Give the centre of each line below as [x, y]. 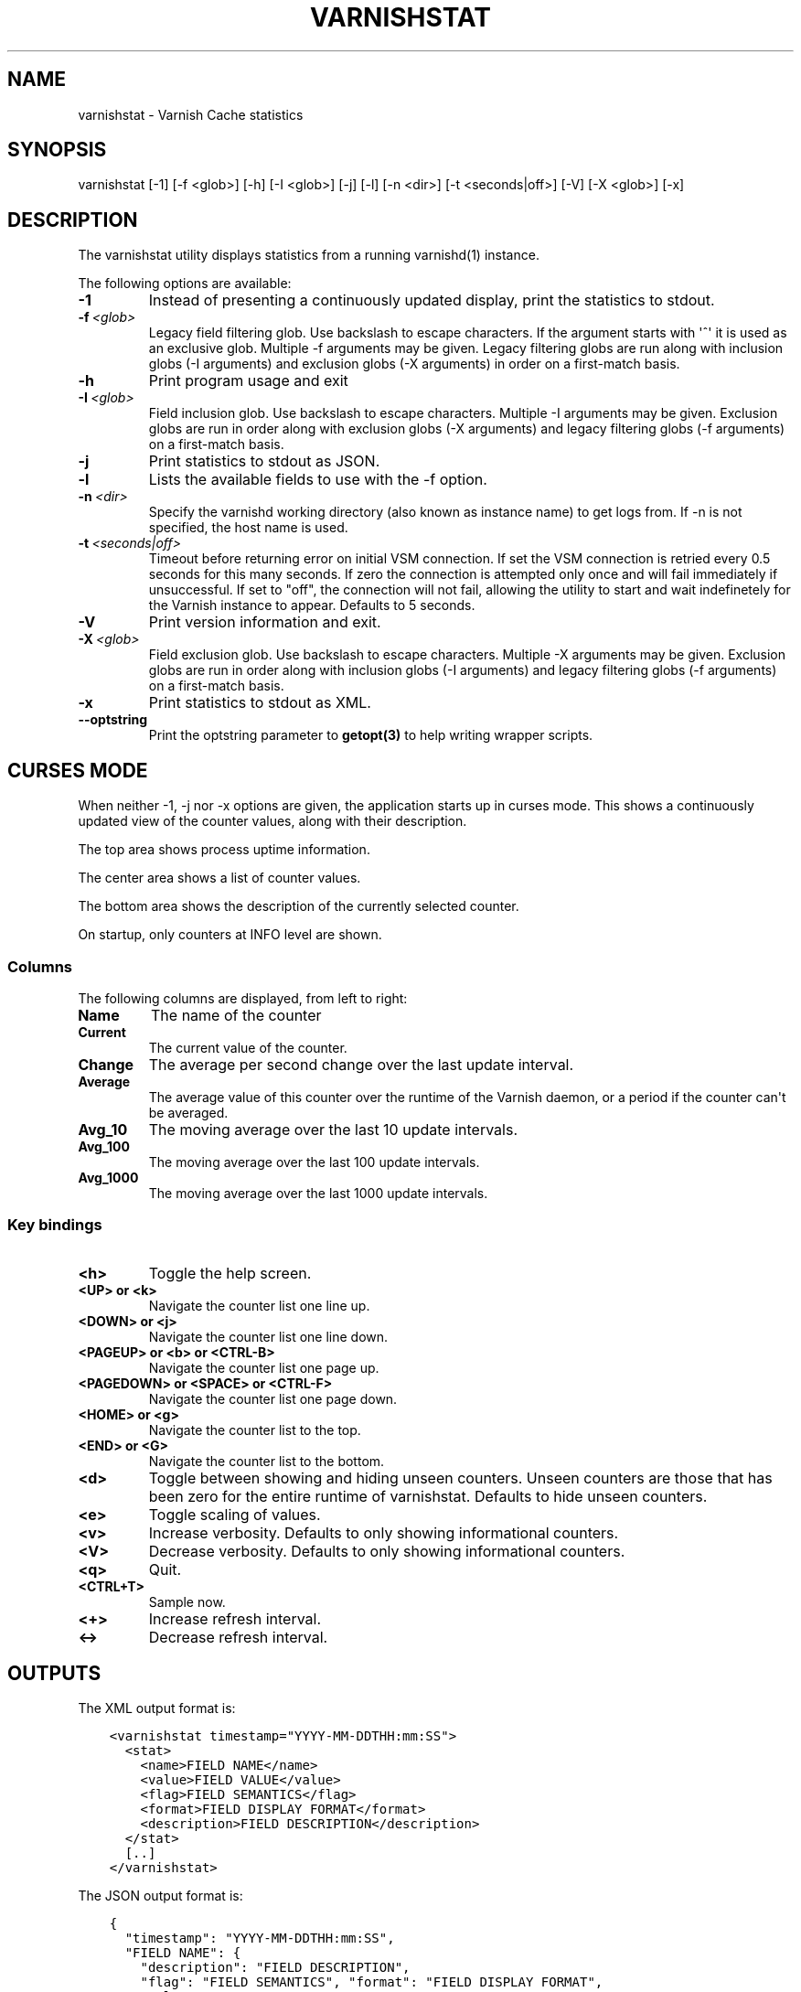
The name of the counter [236, 1015]
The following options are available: [185, 284]
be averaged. [188, 1112]
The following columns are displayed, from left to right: [243, 998]
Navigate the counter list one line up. [259, 1305]
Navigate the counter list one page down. [273, 1398]
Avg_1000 [108, 1177]
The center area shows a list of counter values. [219, 878]
